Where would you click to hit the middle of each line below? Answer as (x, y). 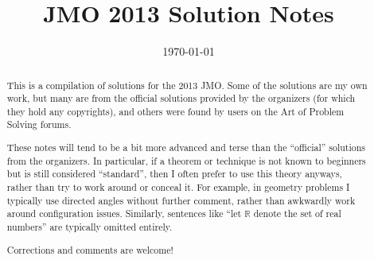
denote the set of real (297, 213)
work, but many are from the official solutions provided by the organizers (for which (181, 98)
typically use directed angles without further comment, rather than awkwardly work (181, 200)
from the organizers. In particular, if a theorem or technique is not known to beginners (186, 160)
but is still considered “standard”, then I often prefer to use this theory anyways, (174, 174)
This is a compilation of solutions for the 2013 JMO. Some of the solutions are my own (187, 85)
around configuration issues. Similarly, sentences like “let (124, 213)
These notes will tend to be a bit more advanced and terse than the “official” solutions (186, 147)
